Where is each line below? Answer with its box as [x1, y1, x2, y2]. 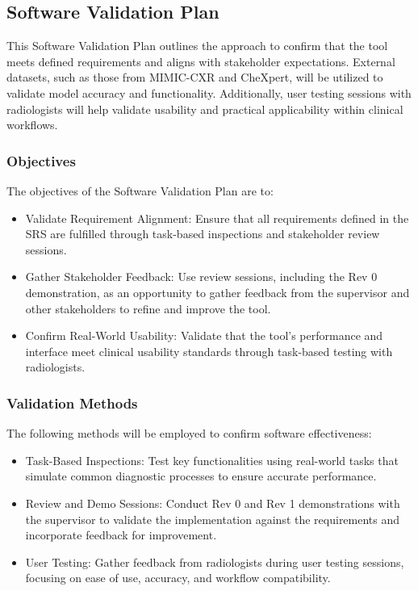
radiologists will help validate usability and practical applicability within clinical [6, 100, 403, 117]
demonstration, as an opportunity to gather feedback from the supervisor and [25, 283, 410, 300]
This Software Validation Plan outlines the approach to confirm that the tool [6, 37, 388, 54]
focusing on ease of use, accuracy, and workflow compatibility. [25, 569, 331, 586]
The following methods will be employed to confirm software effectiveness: [6, 425, 372, 442]
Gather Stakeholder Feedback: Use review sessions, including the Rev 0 [25, 268, 378, 285]
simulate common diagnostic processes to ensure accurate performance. [25, 467, 377, 484]
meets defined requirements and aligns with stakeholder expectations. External [6, 52, 395, 69]
